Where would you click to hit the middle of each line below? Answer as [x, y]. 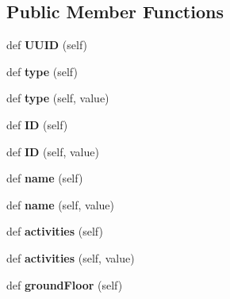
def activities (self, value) [71, 257]
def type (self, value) [58, 98]
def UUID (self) [47, 45]
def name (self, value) [61, 204]
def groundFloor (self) [65, 284]
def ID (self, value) [53, 151]
